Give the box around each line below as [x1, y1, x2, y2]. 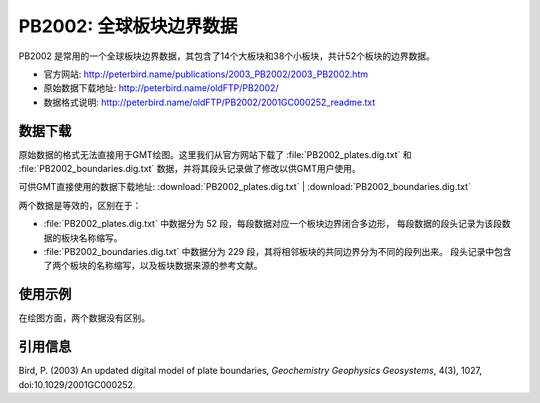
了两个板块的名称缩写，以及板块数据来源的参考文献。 [43, 260, 263, 272]
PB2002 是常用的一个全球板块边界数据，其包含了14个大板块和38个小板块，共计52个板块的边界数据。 [18, 50, 435, 62]
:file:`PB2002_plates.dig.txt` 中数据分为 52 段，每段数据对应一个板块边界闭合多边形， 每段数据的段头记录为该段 [43, 218, 503, 230]
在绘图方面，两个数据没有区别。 [18, 312, 150, 324]
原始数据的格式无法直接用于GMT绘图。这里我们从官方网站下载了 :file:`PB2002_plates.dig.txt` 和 [18, 148, 412, 160]
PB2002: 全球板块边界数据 [18, 15, 238, 37]
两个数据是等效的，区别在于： [18, 199, 142, 211]
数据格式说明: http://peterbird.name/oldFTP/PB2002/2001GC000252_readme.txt [43, 96, 376, 108]
